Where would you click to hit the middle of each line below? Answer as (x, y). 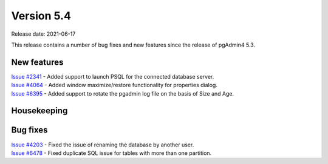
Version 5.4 (41, 16)
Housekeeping (39, 111)
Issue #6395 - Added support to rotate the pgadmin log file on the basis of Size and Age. (122, 93)
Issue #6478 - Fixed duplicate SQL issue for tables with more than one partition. (111, 153)
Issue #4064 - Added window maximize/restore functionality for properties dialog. (114, 85)
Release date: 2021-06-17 (43, 34)
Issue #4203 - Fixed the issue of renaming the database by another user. (103, 145)
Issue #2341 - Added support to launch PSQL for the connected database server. (113, 76)
